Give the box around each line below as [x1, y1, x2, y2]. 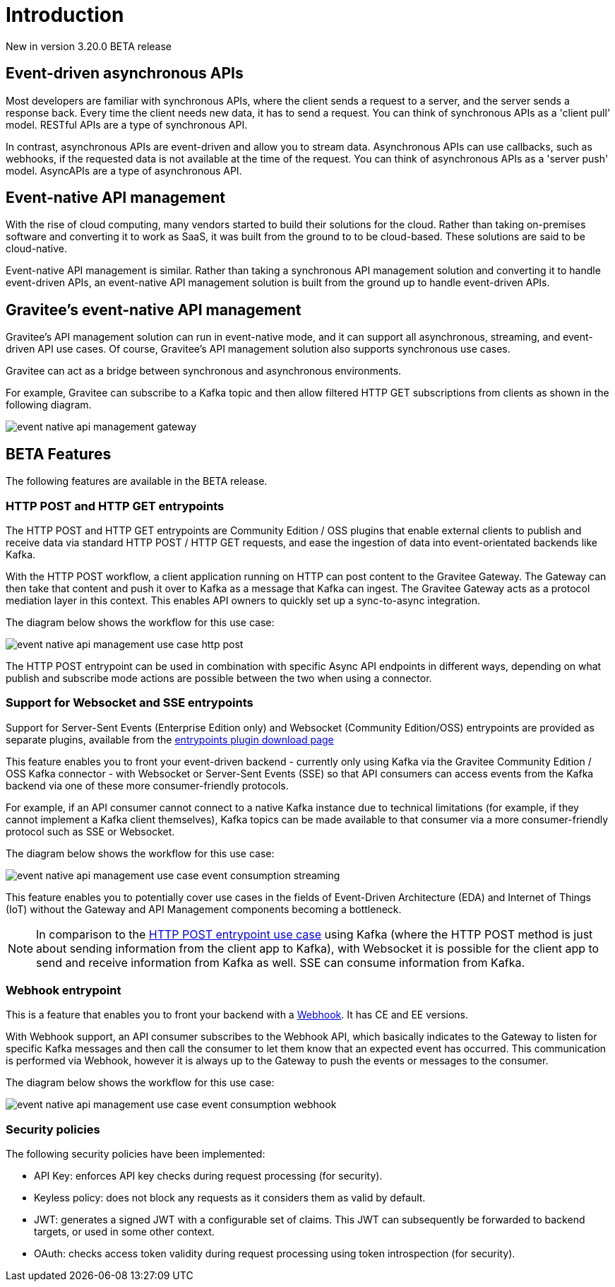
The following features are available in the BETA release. [6, 475, 268, 488]
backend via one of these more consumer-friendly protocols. [6, 779, 289, 792]
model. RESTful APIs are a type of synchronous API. [6, 118, 248, 131]
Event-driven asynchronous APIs [6, 64, 244, 83]
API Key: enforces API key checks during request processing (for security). [34, 1170, 383, 1182]
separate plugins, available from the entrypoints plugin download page [6, 733, 334, 746]
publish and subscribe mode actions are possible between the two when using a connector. [6, 671, 432, 684]
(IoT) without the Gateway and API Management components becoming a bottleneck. [6, 903, 402, 915]
